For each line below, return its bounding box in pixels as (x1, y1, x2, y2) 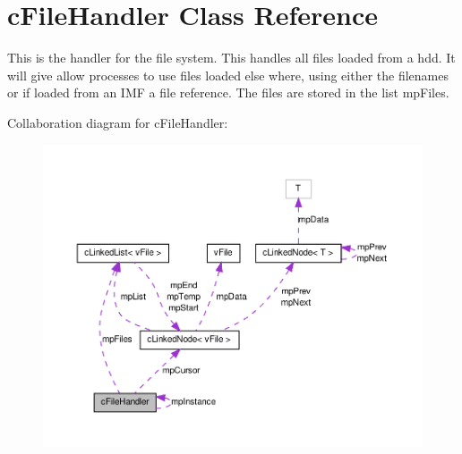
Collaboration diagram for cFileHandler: (7, 113, 228, 131)
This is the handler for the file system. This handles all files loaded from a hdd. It (7, 48, 456, 67)
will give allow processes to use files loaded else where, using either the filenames (7, 65, 449, 84)
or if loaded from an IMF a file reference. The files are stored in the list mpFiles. (7, 83, 449, 102)
